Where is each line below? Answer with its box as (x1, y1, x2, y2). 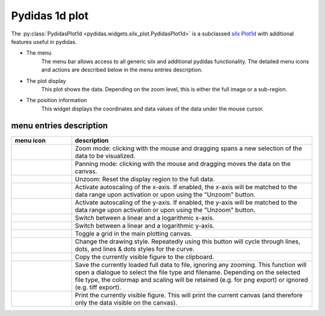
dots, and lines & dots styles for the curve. (75, 245, 195, 253)
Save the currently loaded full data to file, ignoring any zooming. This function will (75, 260, 307, 269)
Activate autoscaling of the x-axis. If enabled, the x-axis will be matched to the (75, 183, 297, 191)
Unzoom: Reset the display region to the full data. (75, 175, 215, 183)
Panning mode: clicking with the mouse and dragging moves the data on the (75, 159, 291, 168)
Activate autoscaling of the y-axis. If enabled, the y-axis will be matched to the (75, 198, 297, 207)
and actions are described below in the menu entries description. (41, 66, 203, 73)
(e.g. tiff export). (75, 283, 122, 291)
